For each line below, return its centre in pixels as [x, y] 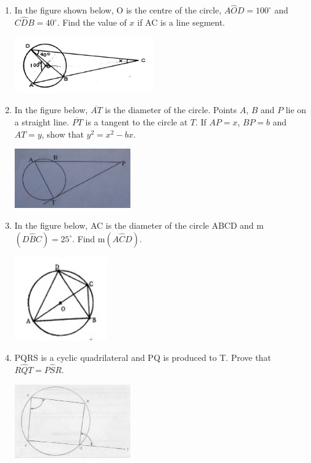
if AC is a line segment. [181, 22]
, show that [63, 134]
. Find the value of [92, 22]
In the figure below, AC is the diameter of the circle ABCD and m [139, 225]
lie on [296, 110]
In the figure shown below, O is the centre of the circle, [118, 10]
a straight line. [42, 122]
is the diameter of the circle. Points [171, 110]
